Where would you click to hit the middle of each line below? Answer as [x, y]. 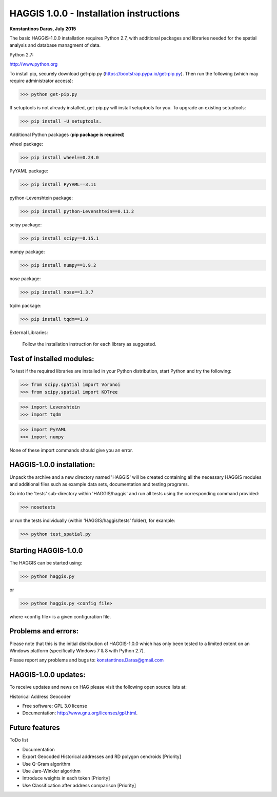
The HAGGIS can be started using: [46, 562]
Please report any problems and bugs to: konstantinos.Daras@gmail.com [87, 660]
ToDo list [19, 740]
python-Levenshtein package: [41, 198]
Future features [35, 728]
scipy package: [26, 225]
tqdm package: [25, 306]
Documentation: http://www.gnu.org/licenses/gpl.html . [80, 713]
